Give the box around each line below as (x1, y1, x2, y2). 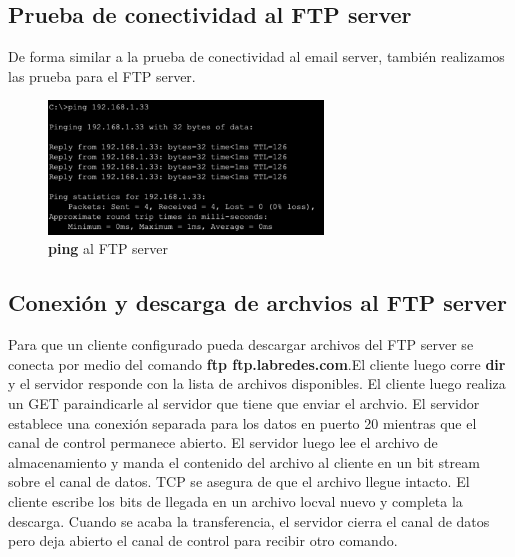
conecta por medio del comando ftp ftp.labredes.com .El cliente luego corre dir (8, 353, 506, 374)
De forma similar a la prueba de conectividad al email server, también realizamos (8, 46, 505, 67)
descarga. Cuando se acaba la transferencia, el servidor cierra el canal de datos (8, 510, 490, 531)
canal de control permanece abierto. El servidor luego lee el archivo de (8, 432, 438, 453)
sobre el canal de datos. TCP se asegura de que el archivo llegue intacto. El (8, 471, 470, 492)
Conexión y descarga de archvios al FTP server (8, 287, 507, 318)
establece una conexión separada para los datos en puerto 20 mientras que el (8, 412, 477, 433)
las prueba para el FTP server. (8, 65, 196, 86)
